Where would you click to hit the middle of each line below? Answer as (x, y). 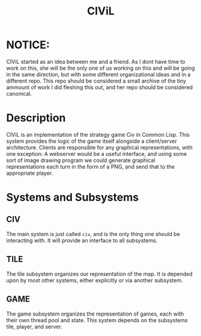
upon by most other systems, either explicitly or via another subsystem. (94, 280)
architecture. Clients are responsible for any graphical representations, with (100, 147)
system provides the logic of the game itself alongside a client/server (91, 141)
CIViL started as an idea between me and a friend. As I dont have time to (96, 61)
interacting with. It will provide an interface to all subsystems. (82, 240)
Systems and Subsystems (73, 198)
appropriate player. (30, 173)
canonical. (19, 93)
